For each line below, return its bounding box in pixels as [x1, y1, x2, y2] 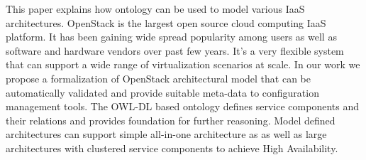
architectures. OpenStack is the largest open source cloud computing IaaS [6, 15, 326, 30]
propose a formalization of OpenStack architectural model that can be [6, 70, 311, 85]
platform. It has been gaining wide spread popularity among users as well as [6, 29, 337, 44]
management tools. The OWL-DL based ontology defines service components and [6, 99, 359, 114]
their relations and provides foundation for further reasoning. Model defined [6, 112, 335, 127]
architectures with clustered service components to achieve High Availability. [6, 140, 338, 155]
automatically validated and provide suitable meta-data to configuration [6, 85, 319, 100]
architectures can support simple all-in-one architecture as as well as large [6, 127, 327, 142]
